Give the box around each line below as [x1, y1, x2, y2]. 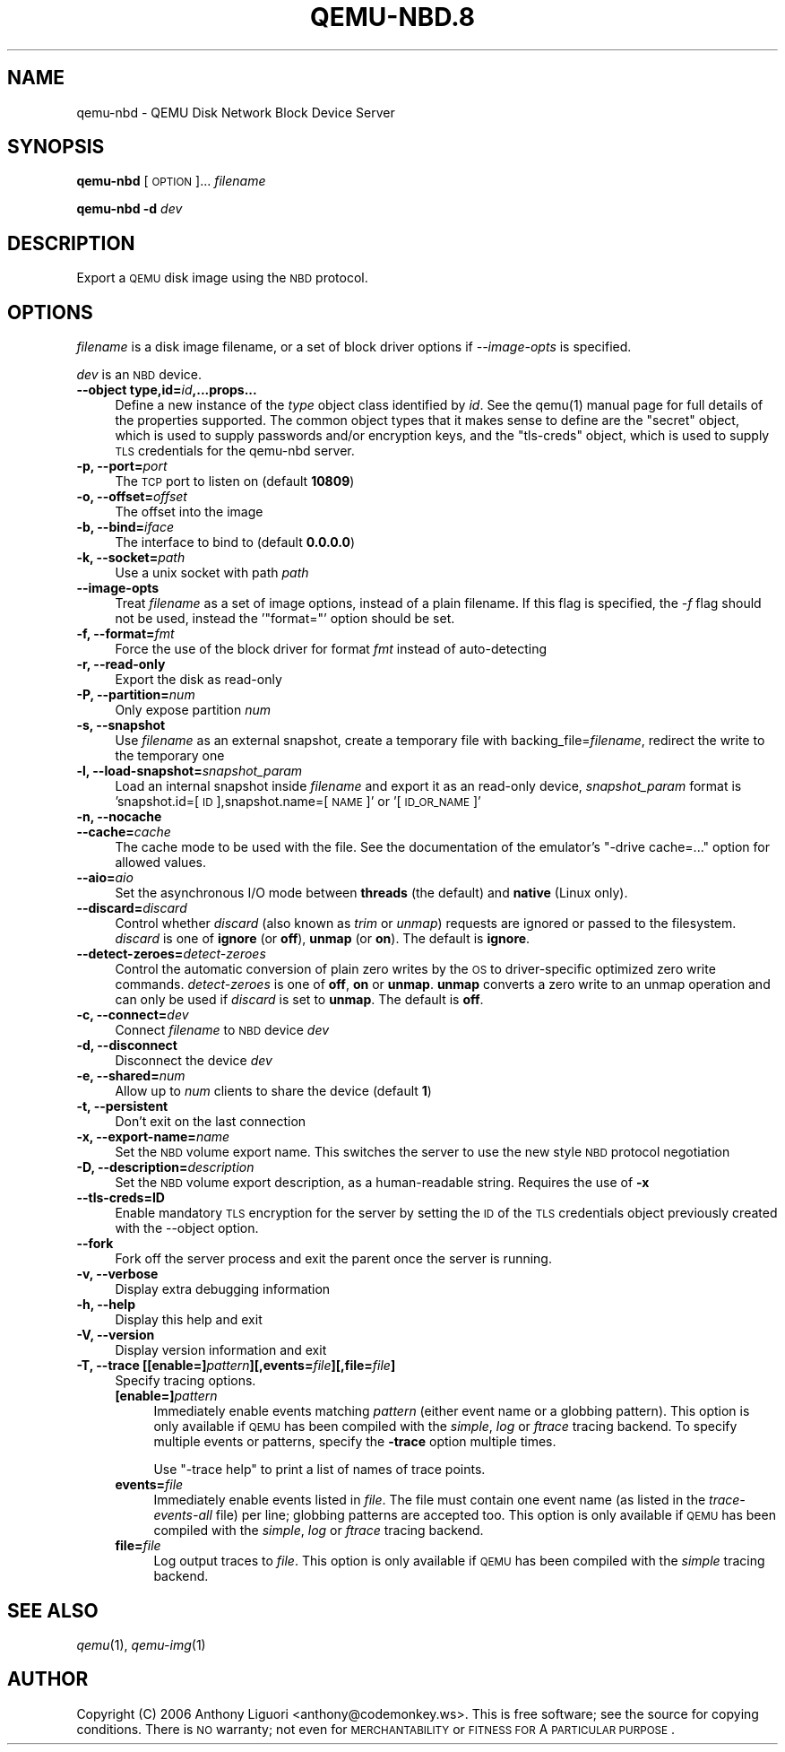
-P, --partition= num [76, 687, 195, 703]
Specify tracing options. [115, 1373, 256, 1389]
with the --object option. [115, 1220, 259, 1236]
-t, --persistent [76, 1098, 168, 1115]
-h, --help [76, 1297, 135, 1313]
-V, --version [76, 1327, 155, 1343]
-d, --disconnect [76, 1037, 177, 1054]
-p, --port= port [76, 458, 168, 474]
